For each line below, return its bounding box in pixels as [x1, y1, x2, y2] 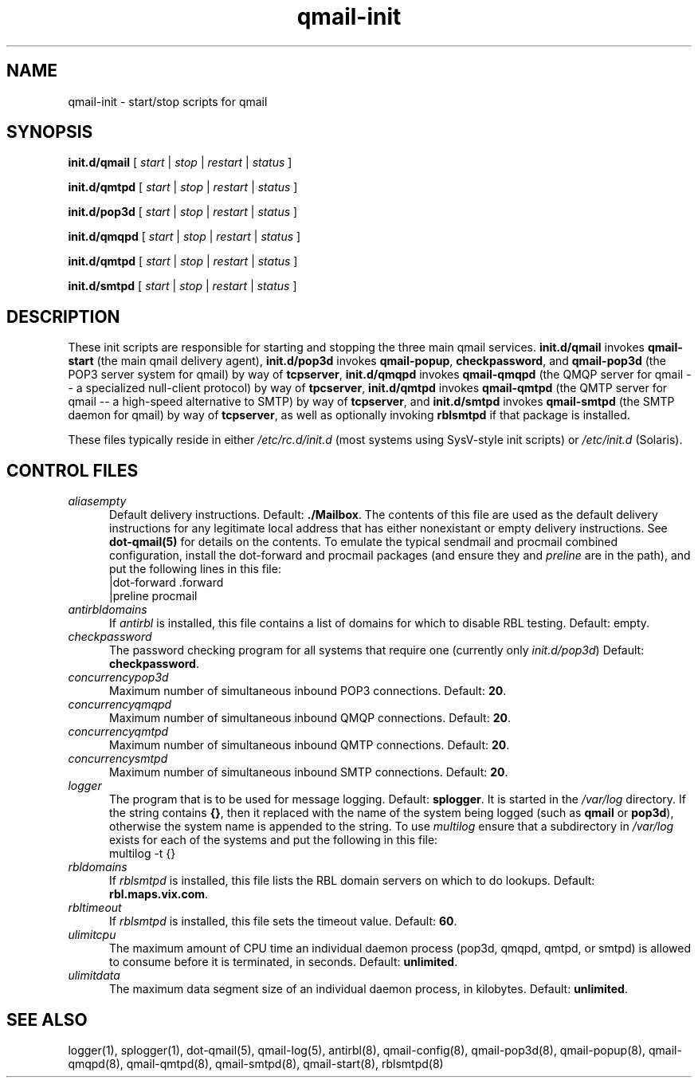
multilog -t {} [109, 846, 176, 861]
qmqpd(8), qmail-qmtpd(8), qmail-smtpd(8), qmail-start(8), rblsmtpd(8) [68, 1056, 444, 1070]
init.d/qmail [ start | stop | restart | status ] [68, 155, 292, 170]
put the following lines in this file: [109, 562, 281, 576]
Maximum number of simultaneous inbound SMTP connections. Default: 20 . [109, 765, 508, 780]
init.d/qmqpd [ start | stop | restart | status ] [68, 230, 301, 244]
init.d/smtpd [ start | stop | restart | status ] [68, 279, 297, 293]
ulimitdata [68, 968, 120, 983]
